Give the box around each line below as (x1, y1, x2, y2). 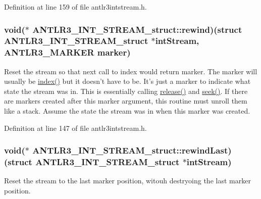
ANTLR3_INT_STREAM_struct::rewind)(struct (32, 23, 242, 35)
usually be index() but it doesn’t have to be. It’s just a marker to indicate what (4, 76, 251, 86)
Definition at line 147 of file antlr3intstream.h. (4, 122, 147, 133)
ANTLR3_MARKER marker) (4, 46, 131, 59)
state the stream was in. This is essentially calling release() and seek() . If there (4, 85, 248, 96)
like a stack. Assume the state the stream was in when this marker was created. (4, 106, 250, 116)
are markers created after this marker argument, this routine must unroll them (4, 95, 247, 106)
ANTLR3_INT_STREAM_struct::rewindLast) (32, 144, 232, 157)
